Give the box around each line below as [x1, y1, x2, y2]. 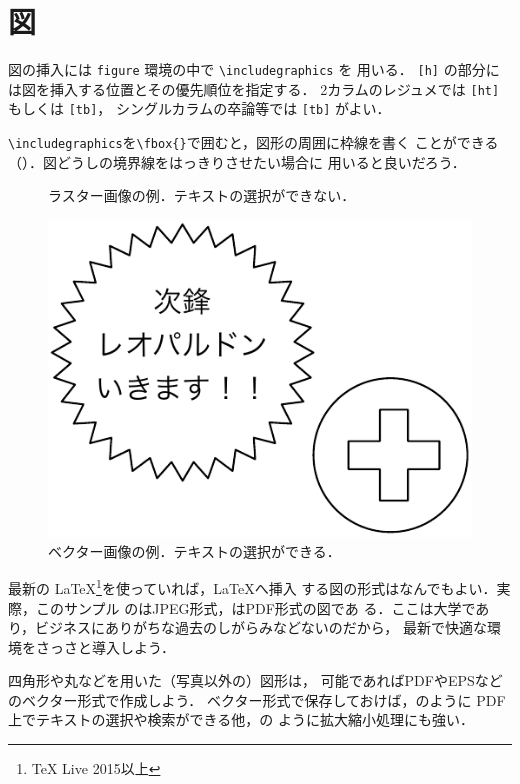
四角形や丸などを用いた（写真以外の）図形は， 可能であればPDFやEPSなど [8, 670, 503, 691]
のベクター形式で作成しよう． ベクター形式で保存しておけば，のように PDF [8, 689, 506, 710]
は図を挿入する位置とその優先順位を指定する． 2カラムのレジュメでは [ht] [8, 78, 500, 99]
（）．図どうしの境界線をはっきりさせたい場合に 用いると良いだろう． [8, 151, 466, 172]
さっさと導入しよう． [35, 636, 175, 657]
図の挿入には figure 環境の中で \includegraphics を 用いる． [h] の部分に [8, 59, 500, 80]
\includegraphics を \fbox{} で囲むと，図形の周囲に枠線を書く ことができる [8, 132, 499, 153]
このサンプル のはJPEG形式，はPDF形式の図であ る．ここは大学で [35, 597, 476, 618]
